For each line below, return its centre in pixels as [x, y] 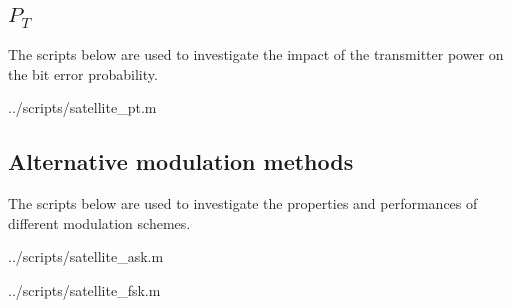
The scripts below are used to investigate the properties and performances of [243, 202]
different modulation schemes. [99, 222]
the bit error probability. [83, 73]
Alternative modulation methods [181, 161]
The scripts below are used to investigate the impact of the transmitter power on [256, 53]
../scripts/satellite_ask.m [86, 256]
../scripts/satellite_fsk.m [84, 289]
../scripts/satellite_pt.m [82, 107]
